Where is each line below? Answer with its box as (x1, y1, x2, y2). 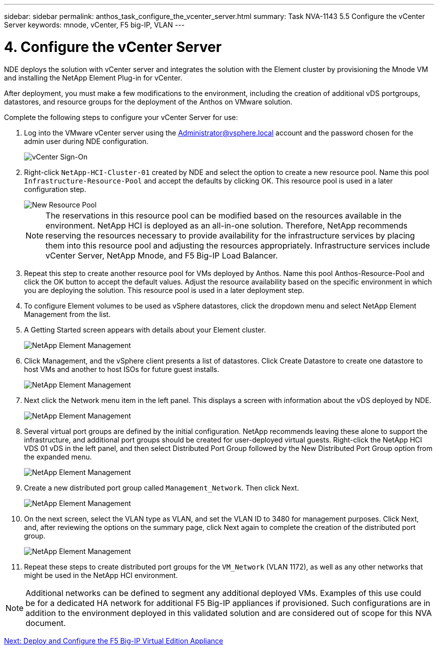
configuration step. (24, 184, 86, 193)
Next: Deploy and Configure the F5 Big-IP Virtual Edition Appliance (4, 636, 223, 645)
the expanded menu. (24, 452, 92, 461)
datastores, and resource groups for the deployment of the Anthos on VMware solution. (4, 97, 292, 106)
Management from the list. (24, 309, 111, 318)
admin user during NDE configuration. (24, 136, 148, 145)
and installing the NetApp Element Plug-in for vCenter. (4, 73, 182, 82)
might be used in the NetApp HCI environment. (24, 570, 178, 579)
